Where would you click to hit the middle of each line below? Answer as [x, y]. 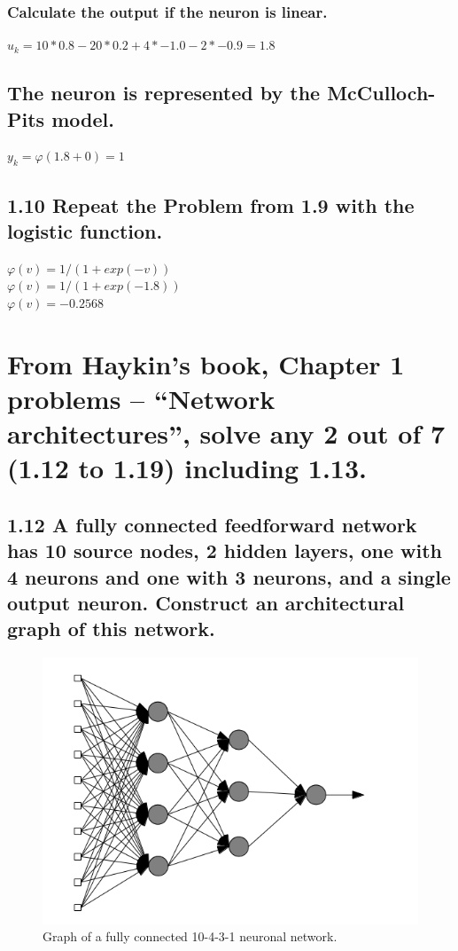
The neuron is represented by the [164, 93]
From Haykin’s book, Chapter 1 [206, 363]
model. [83, 118]
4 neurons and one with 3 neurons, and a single [229, 576]
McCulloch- [381, 93]
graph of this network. [111, 629]
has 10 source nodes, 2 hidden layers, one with [225, 550]
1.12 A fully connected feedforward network [212, 524]
